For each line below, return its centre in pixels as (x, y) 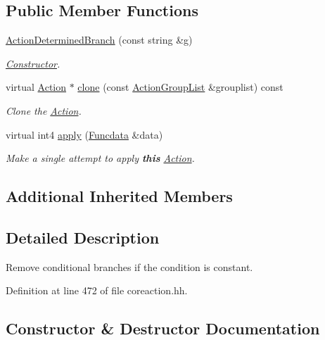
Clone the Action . (44, 110)
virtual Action (36, 87)
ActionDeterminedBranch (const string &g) (99, 40)
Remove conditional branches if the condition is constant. (129, 266)
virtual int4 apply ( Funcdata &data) (84, 134)
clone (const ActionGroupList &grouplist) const (180, 87)
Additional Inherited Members (119, 196)
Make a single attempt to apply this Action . (100, 158)
